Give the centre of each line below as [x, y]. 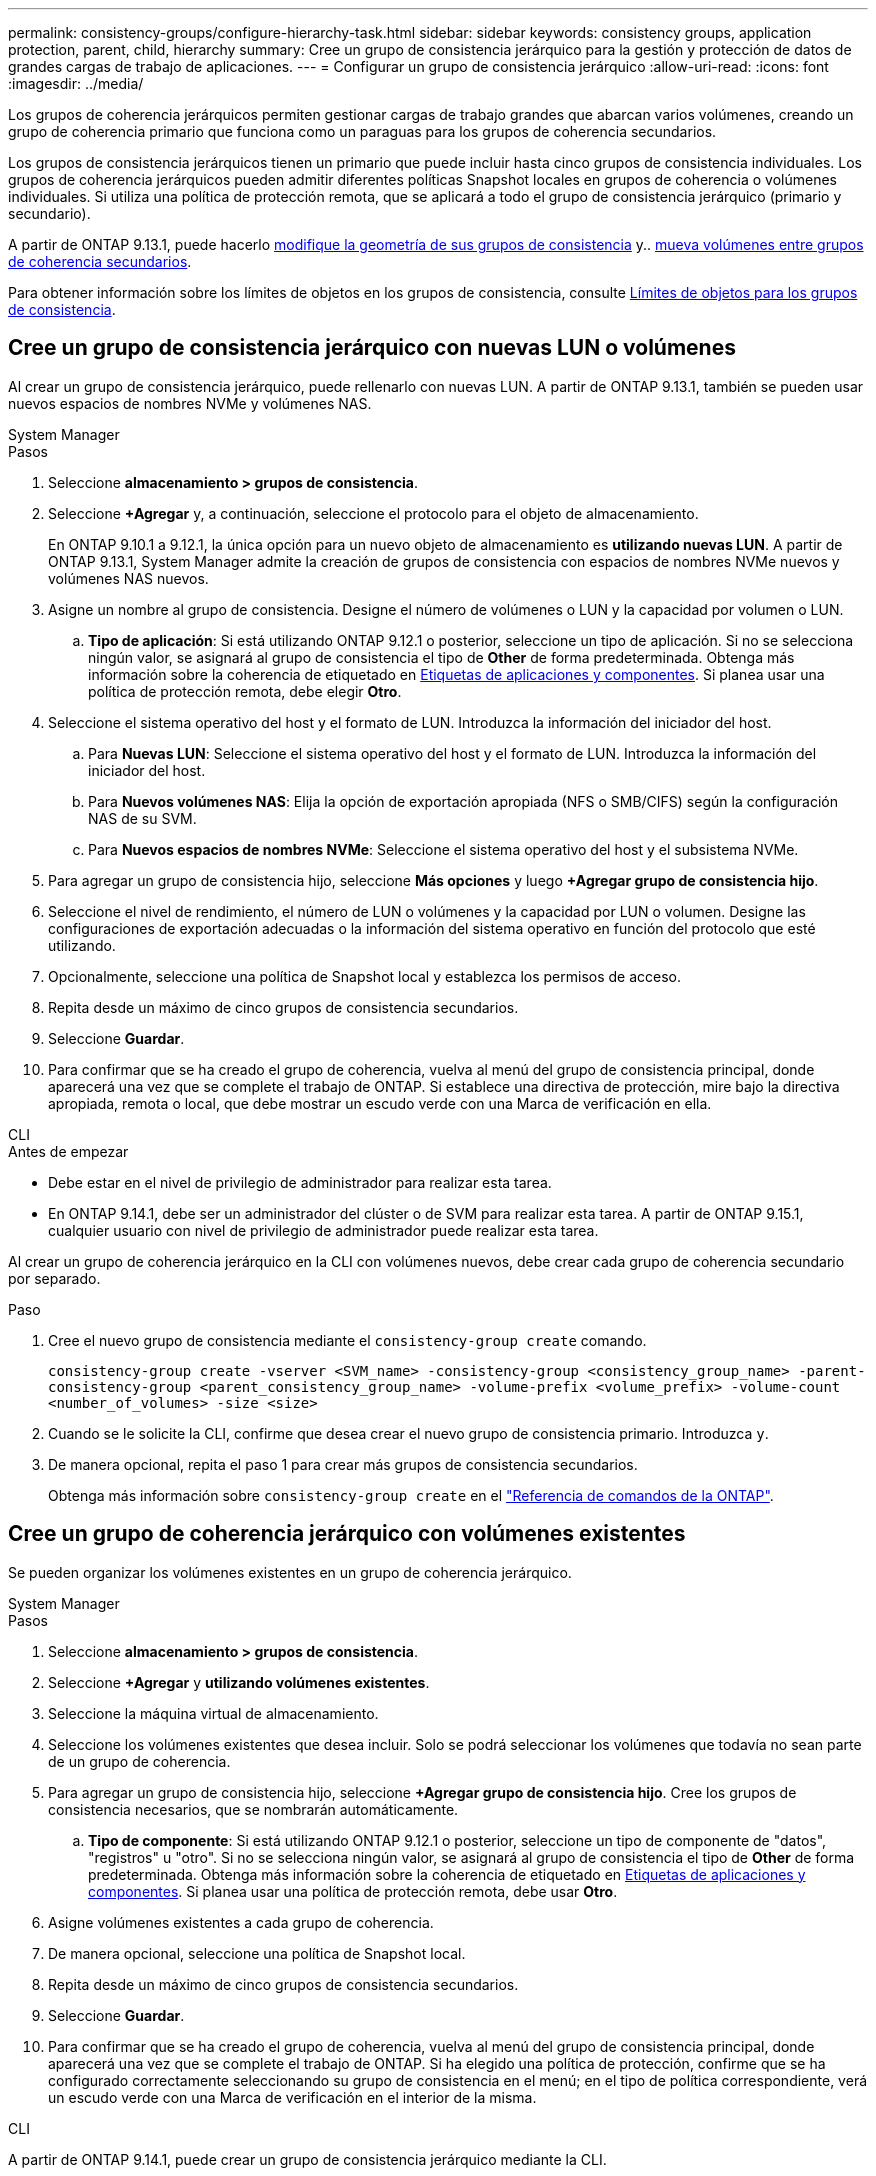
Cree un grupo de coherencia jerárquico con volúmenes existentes [347, 1534]
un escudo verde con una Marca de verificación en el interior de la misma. [292, 2097]
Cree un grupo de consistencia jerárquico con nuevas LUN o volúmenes [372, 348]
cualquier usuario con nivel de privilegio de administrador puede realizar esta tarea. [323, 1230]
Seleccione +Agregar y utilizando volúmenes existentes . [239, 1682]
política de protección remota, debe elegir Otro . [245, 691]
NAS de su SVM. [142, 818]
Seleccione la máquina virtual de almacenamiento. [213, 1713]
